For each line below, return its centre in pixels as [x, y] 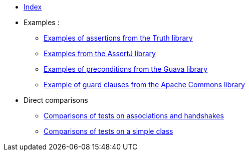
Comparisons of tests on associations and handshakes [134, 116]
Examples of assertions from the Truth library [118, 38]
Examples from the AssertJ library [100, 53]
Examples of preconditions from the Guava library [126, 69]
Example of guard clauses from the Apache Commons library [144, 85]
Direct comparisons [56, 100]
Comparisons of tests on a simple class [108, 131]
